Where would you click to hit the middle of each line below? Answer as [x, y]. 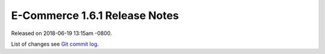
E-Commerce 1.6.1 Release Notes [95, 15]
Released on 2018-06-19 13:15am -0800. [62, 33]
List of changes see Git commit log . [55, 44]
